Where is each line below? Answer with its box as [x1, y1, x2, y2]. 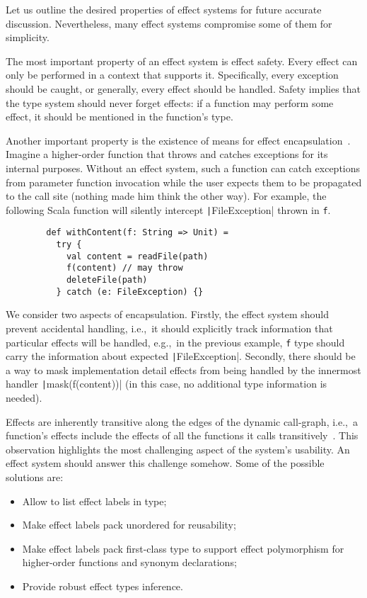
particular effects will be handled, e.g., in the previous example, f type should [6, 334, 345, 349]
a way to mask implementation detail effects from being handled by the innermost [6, 362, 361, 377]
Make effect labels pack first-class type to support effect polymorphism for [22, 541, 344, 555]
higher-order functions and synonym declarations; [22, 555, 237, 570]
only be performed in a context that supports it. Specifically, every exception [6, 67, 339, 82]
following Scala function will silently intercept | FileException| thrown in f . [6, 202, 331, 217]
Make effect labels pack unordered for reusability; [22, 517, 236, 532]
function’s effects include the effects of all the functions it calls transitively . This [6, 428, 359, 443]
